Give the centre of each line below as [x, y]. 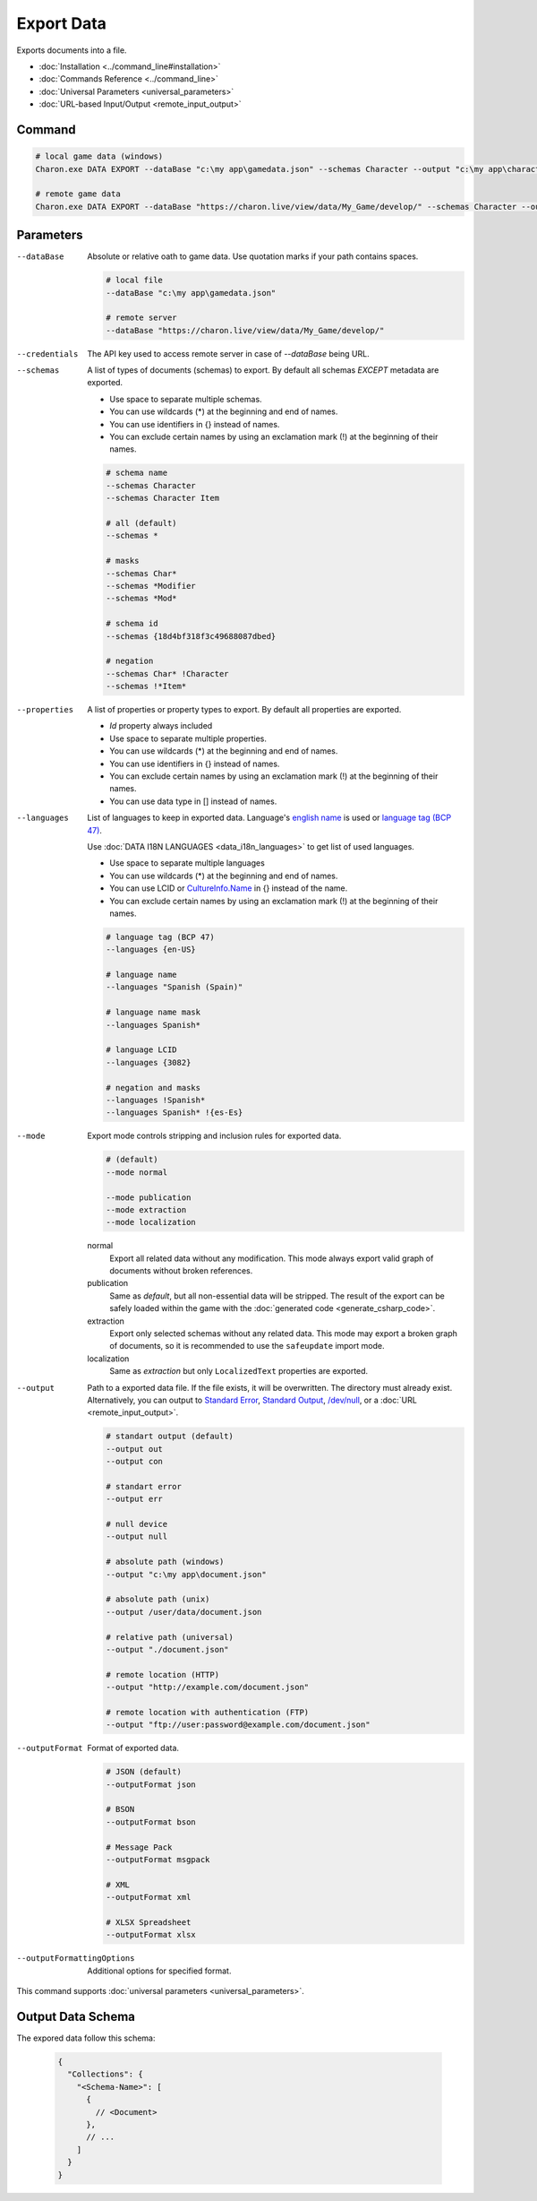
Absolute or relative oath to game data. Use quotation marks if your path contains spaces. [253, 256]
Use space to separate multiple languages [188, 863]
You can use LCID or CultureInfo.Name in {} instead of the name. [229, 888]
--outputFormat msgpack [158, 1860]
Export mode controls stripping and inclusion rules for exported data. [214, 1136]
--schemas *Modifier [151, 586]
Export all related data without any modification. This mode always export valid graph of [272, 1258]
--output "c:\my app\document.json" [187, 1574]
